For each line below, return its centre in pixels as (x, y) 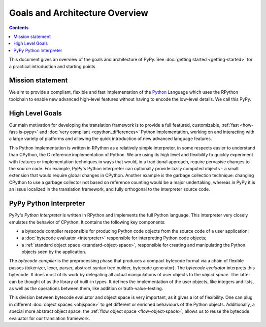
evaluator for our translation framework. (50, 318)
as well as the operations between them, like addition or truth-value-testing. (86, 289)
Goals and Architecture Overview (79, 13)
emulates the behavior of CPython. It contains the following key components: (87, 222)
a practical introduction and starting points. (53, 66)
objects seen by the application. (54, 252)
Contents (19, 28)
